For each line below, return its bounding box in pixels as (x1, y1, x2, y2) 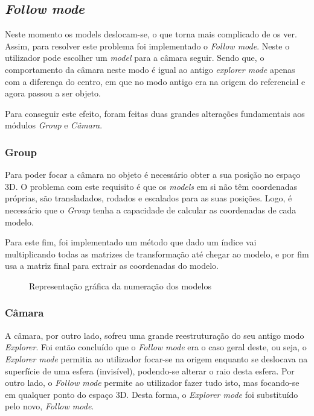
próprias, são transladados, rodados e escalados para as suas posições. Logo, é (5, 192, 292, 204)
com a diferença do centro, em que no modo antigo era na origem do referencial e (5, 75, 306, 87)
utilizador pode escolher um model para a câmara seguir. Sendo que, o (5, 51, 264, 64)
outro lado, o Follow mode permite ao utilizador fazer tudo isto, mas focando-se (5, 376, 300, 389)
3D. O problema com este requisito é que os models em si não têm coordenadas (5, 180, 297, 192)
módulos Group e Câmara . (5, 119, 103, 131)
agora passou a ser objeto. (5, 87, 101, 99)
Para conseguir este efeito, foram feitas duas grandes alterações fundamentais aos (5, 107, 305, 119)
